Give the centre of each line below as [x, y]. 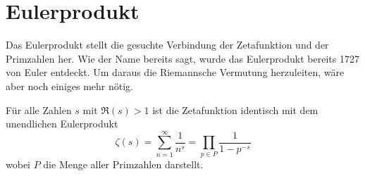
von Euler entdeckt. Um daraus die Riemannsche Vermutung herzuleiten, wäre [175, 72]
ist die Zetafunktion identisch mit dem [235, 109]
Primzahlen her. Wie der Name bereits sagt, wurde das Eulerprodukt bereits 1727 [182, 58]
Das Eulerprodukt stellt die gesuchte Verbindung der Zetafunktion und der [167, 45]
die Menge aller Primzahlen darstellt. [123, 164]
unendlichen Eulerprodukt [62, 124]
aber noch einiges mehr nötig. [69, 86]
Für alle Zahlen [39, 109]
